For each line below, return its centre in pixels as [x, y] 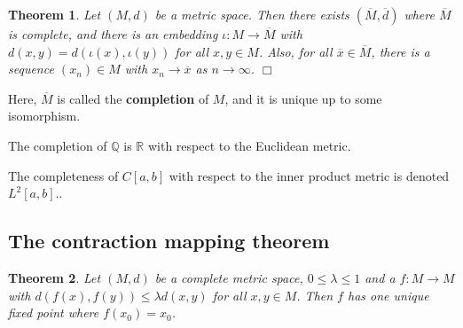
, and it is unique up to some [303, 98]
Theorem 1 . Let [55, 14]
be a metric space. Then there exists [252, 14]
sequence [31, 69]
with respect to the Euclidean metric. [249, 145]
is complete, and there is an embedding [113, 34]
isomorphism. [44, 116]
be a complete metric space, [229, 277]
